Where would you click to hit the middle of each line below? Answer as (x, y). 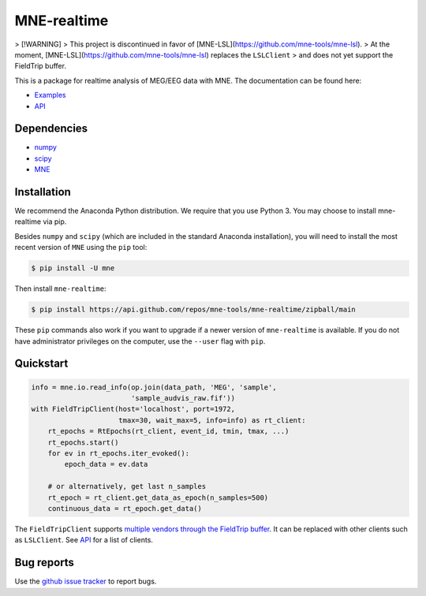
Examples (50, 95)
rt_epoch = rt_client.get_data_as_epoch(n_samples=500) (158, 497)
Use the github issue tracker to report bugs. (86, 581)
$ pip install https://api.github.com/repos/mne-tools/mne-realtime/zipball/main (194, 310)
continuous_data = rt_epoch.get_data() (125, 508)
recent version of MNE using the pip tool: (81, 248)
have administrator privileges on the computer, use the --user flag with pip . (140, 341)
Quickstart (41, 364)
